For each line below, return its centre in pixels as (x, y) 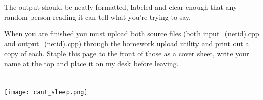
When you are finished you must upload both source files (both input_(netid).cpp (132, 34)
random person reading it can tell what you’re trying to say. (97, 16)
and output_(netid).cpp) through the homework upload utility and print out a (127, 43)
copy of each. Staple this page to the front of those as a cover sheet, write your (127, 53)
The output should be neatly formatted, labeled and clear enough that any (121, 7)
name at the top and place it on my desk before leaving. (91, 63)
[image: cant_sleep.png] (46, 92)
